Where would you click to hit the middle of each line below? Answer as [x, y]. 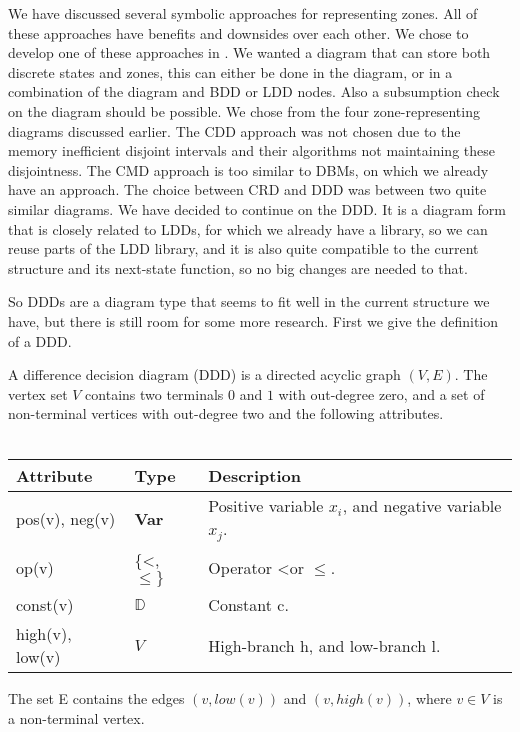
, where [429, 698]
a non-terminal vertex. [76, 718]
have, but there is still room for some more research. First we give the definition [253, 320]
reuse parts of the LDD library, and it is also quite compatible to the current [243, 248]
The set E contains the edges [96, 698]
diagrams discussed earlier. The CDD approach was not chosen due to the [234, 130]
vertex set [38, 393]
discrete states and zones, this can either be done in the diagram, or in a [230, 71]
